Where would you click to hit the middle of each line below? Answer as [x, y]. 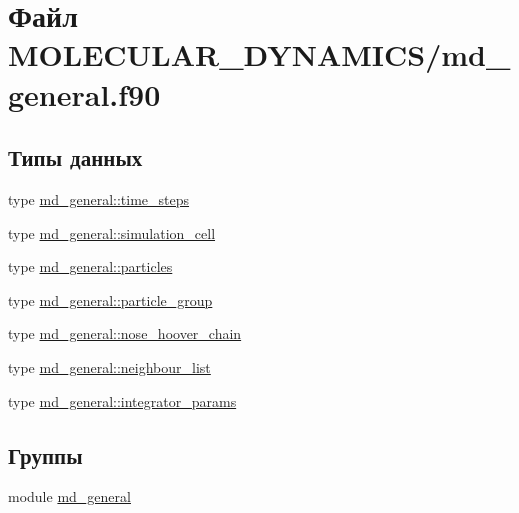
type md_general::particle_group [110, 299]
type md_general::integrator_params [122, 400]
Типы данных [75, 157]
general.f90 [84, 93]
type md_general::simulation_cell [112, 232]
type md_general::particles [90, 266]
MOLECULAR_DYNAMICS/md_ [259, 54]
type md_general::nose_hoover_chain [125, 333]
